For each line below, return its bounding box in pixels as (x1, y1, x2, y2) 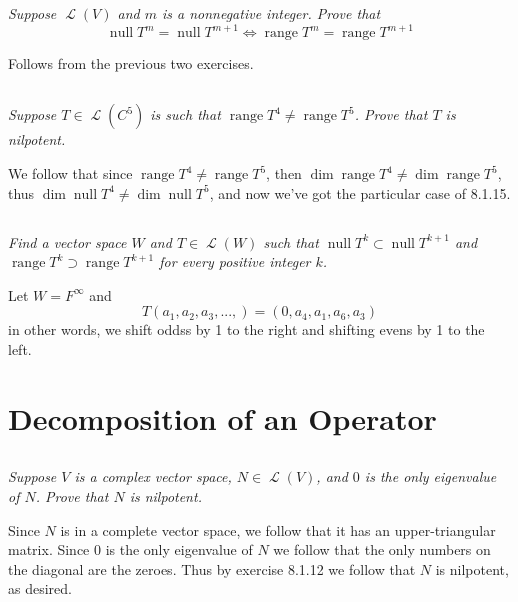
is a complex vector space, (74, 466, 232, 487)
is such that (150, 104, 221, 125)
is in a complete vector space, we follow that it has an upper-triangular (60, 519, 496, 540)
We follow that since (8, 163, 133, 184)
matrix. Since (8, 539, 90, 560)
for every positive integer (159, 251, 311, 272)
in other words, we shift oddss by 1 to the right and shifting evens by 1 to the (8, 319, 485, 340)
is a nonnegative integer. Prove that (161, 3, 381, 24)
